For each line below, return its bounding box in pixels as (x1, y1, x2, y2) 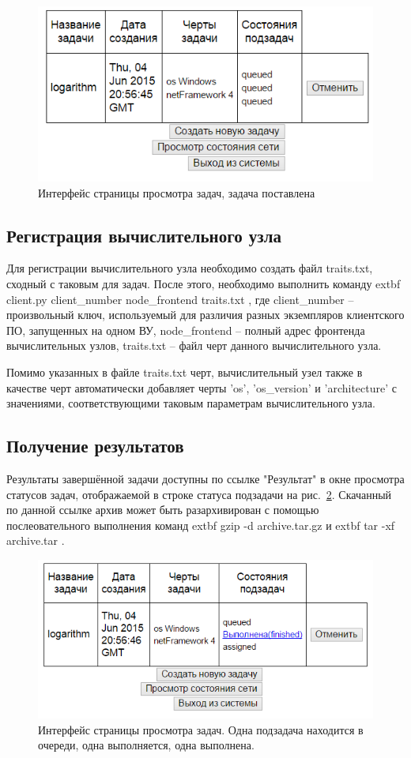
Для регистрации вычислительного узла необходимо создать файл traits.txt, (6, 260, 373, 276)
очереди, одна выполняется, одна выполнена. (38, 737, 255, 753)
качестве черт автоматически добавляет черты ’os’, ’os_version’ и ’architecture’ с (6, 379, 397, 396)
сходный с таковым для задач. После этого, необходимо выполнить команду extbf (6, 276, 401, 292)
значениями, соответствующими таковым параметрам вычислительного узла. (6, 395, 375, 411)
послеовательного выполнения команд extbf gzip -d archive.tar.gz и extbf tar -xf (6, 516, 395, 533)
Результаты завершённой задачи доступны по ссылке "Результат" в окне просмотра (6, 471, 405, 487)
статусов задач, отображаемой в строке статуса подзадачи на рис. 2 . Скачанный (6, 486, 392, 502)
